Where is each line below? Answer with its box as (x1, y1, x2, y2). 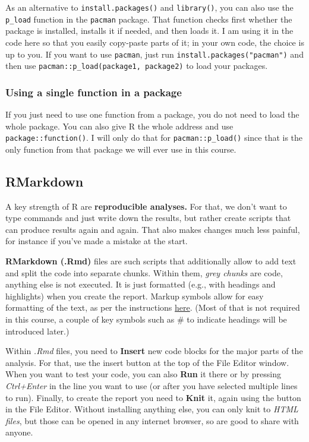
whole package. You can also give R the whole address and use (5, 119, 234, 132)
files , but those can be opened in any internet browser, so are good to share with (5, 414, 299, 427)
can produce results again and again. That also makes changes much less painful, (5, 223, 300, 235)
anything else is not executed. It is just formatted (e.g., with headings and (5, 278, 276, 291)
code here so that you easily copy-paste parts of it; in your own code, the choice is (5, 36, 304, 48)
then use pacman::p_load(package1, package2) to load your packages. (5, 59, 268, 72)
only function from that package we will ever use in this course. (5, 143, 237, 155)
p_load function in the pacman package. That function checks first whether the (5, 12, 292, 25)
